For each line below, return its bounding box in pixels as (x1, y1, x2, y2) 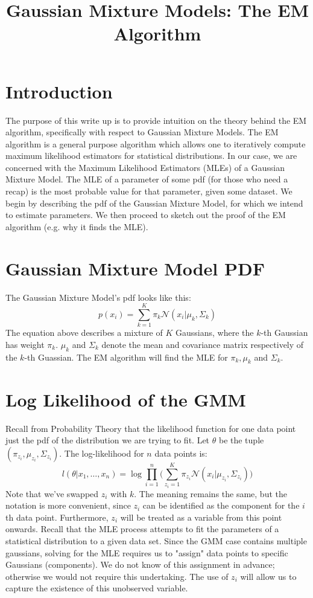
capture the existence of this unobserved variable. (5, 582, 188, 594)
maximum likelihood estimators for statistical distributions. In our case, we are (5, 149, 297, 162)
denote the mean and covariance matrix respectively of (101, 338, 304, 350)
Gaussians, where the (175, 326, 254, 339)
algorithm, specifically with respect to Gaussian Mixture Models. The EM (5, 126, 279, 138)
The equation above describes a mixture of (5, 326, 163, 339)
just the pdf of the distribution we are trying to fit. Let (5, 434, 210, 446)
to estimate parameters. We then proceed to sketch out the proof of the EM (5, 208, 286, 221)
